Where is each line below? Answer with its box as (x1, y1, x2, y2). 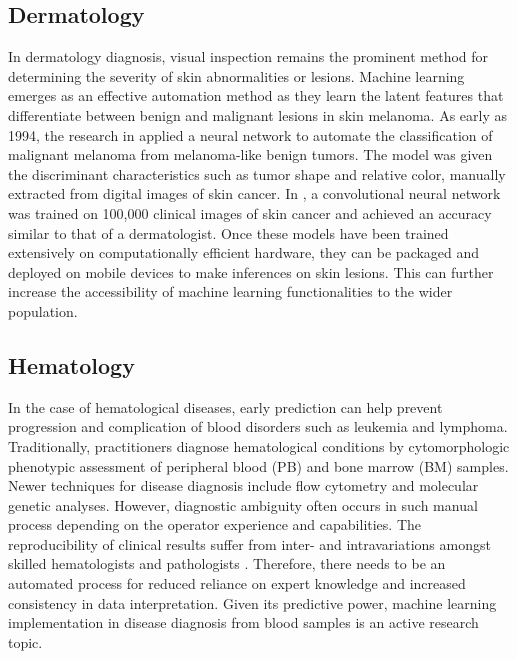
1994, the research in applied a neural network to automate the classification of (8, 124, 493, 145)
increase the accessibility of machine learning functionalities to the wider (8, 281, 453, 302)
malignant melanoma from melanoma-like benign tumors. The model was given (8, 144, 493, 165)
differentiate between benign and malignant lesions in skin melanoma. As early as (8, 104, 507, 125)
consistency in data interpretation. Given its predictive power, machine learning (8, 592, 497, 613)
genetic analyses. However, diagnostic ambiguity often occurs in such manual (8, 494, 478, 515)
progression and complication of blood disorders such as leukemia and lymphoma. (8, 416, 508, 437)
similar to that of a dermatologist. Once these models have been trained (8, 222, 449, 243)
